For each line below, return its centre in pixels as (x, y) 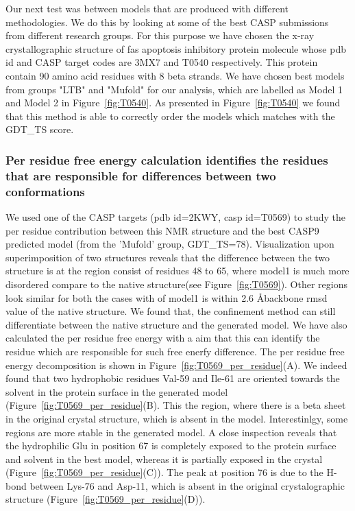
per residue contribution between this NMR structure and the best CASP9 (162, 230)
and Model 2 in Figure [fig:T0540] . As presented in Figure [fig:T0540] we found (173, 103)
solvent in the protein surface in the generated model (117, 391)
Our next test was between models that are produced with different (147, 8)
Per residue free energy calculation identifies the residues (167, 159)
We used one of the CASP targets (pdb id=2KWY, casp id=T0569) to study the (176, 217)
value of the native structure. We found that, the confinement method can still (171, 311)
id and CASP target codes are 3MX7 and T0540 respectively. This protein (162, 62)
